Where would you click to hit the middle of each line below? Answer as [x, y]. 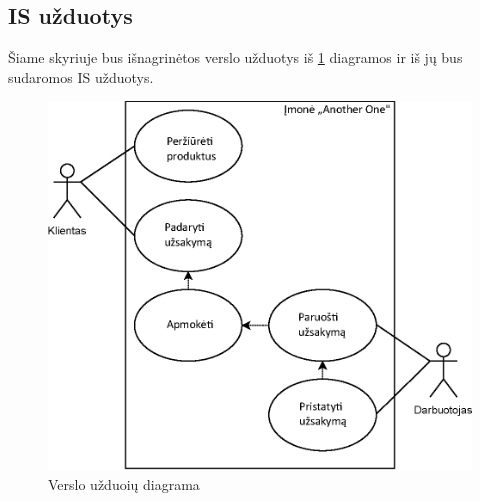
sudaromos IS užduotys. [81, 76]
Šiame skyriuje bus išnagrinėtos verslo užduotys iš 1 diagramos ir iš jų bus [235, 57]
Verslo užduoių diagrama [124, 483]
